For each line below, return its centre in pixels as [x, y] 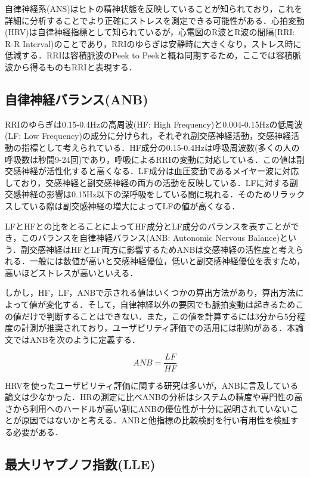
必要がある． [38, 431]
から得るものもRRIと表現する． [75, 66]
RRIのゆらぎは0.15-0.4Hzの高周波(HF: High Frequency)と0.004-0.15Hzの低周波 [154, 124]
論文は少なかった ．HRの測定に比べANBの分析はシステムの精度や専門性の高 [154, 397]
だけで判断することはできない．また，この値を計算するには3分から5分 [159, 316]
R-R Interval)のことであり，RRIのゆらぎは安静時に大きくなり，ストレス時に [153, 43]
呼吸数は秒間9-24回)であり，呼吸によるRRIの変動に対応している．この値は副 [155, 159]
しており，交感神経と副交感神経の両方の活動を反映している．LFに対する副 [151, 182]
